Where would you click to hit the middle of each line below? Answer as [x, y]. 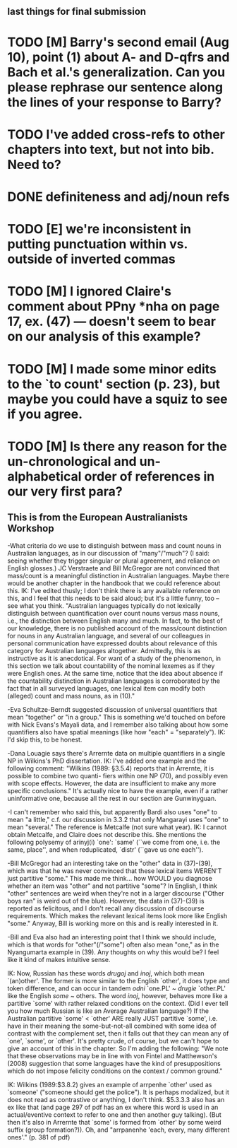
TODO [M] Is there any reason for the [117, 446]
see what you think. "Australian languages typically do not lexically [104, 605]
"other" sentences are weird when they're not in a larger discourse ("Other [116, 893]
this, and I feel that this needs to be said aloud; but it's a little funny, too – [114, 598]
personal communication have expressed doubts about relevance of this [112, 643]
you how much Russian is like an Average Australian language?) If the [108, 1011]
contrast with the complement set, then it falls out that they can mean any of [118, 1033]
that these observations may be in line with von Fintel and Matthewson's [112, 1055]
